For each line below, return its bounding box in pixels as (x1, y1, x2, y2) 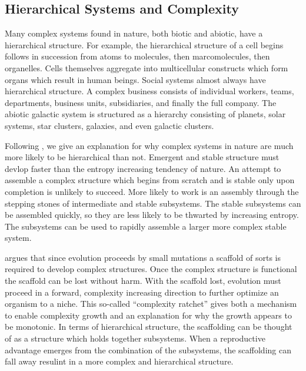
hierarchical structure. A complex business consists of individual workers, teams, (5, 85, 294, 97)
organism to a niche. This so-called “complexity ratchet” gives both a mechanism (5, 297, 297, 310)
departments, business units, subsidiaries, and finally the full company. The (5, 96, 277, 108)
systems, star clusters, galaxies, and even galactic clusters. (5, 119, 214, 131)
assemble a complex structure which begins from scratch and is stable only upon (5, 174, 295, 186)
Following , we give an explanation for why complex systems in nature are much (5, 139, 294, 151)
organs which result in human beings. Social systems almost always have (5, 73, 266, 85)
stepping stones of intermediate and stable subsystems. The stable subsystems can (5, 197, 301, 209)
